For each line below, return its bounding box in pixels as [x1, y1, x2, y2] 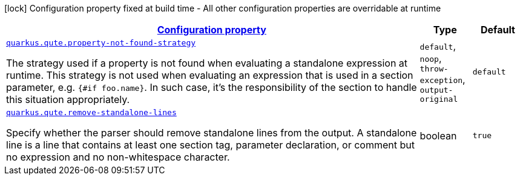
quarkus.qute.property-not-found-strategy [6, 38, 196, 47]
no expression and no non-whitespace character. [6, 151, 230, 163]
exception [420, 76, 463, 85]
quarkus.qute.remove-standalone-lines [6, 108, 177, 117]
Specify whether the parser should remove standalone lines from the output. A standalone [6, 127, 417, 139]
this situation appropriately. [6, 93, 130, 105]
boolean [420, 129, 457, 142]
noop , [420, 52, 442, 64]
